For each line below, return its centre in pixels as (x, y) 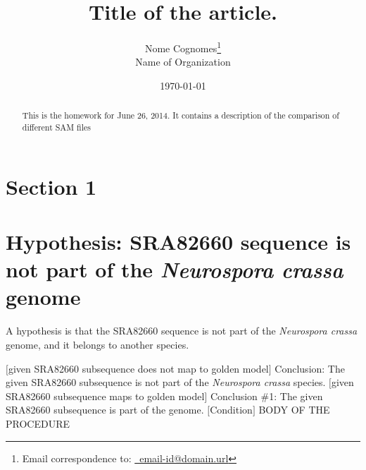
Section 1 (51, 186)
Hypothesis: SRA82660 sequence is (178, 242)
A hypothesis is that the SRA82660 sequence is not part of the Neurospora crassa (182, 331)
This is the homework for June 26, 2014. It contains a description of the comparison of (181, 115)
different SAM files (57, 127)
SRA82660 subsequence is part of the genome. (105, 410)
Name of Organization (183, 62)
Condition (231, 410)
